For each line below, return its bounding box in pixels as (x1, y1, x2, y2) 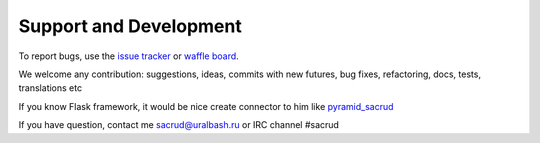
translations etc (18, 82, 83, 94)
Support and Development (18, 15, 242, 37)
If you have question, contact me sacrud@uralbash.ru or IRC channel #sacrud (18, 119, 340, 131)
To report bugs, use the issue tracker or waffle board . (18, 50, 239, 62)
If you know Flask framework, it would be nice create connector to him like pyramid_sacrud (18, 100, 394, 112)
